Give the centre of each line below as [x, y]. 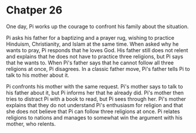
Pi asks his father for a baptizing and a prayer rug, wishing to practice [90, 37]
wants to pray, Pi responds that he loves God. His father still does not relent [97, 50]
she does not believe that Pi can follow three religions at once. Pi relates [93, 111]
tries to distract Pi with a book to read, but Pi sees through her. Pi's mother [96, 99]
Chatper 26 [34, 10]
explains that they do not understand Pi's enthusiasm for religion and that [94, 105]
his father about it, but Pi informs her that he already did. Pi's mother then [95, 93]
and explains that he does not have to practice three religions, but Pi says [95, 56]
